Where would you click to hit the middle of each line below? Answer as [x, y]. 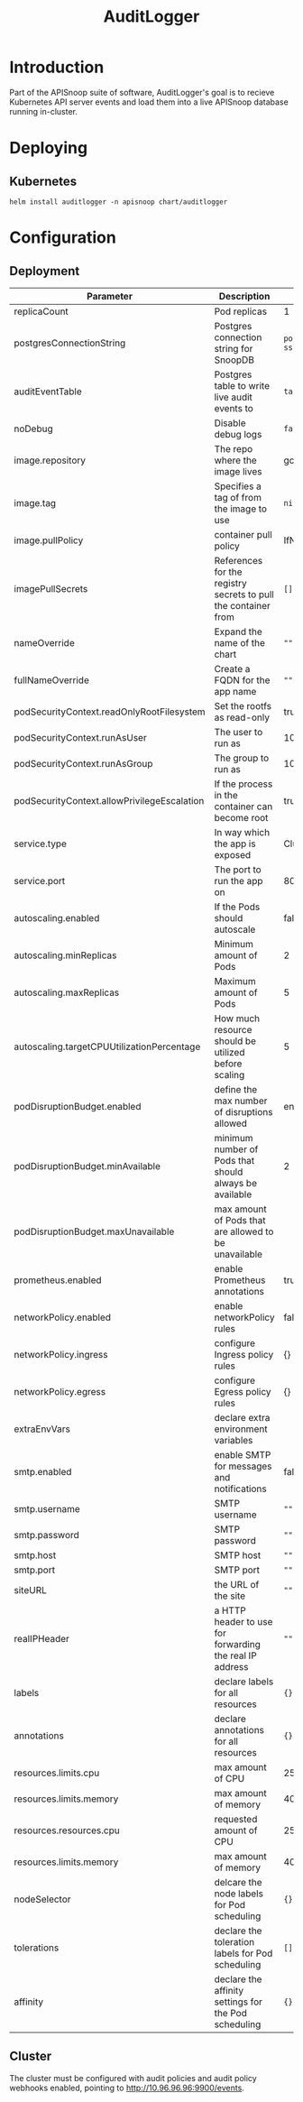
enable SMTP [243, 1454]
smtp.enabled [43, 1471]
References [239, 560]
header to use [243, 1621]
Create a [232, 668]
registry [231, 583]
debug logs [238, 434]
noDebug [33, 429]
